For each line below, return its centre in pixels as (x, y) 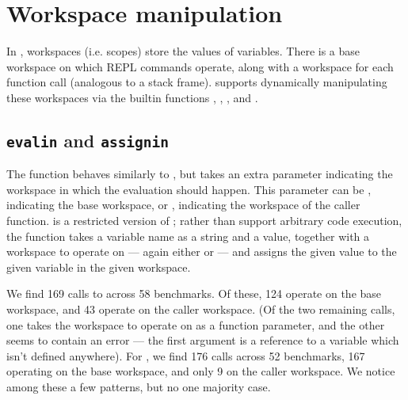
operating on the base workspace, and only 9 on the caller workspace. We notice (201, 371)
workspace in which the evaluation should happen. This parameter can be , (189, 189)
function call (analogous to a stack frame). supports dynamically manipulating (197, 82)
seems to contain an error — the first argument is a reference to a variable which (203, 340)
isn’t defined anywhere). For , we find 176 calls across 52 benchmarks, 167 (186, 355)
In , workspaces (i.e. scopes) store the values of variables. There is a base (183, 51)
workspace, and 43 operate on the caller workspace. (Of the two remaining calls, (201, 309)
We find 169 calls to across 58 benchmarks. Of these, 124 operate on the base (194, 293)
